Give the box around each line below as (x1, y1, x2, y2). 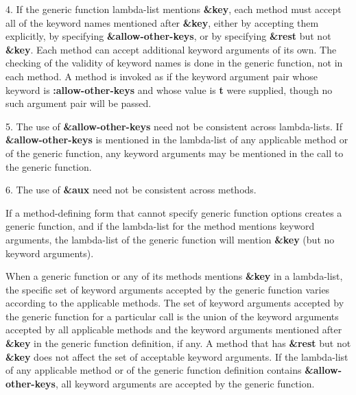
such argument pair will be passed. (5, 96, 152, 110)
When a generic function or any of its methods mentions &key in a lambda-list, (5, 269, 343, 283)
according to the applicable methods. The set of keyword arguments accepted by (5, 296, 344, 310)
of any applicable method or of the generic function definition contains (5, 363, 302, 377)
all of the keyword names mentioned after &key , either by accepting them (5, 15, 319, 29)
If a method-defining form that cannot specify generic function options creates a (5, 205, 342, 219)
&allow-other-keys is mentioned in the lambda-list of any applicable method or (5, 132, 348, 147)
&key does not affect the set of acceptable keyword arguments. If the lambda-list (5, 349, 348, 363)
